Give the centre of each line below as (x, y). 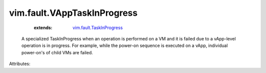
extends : (43, 28)
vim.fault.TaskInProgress (98, 28)
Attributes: (20, 64)
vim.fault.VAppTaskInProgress (73, 13)
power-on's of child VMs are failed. (57, 52)
